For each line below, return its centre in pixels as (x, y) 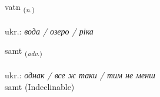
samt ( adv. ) (24, 51)
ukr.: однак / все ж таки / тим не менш (80, 75)
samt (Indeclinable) (40, 86)
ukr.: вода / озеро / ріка (49, 31)
